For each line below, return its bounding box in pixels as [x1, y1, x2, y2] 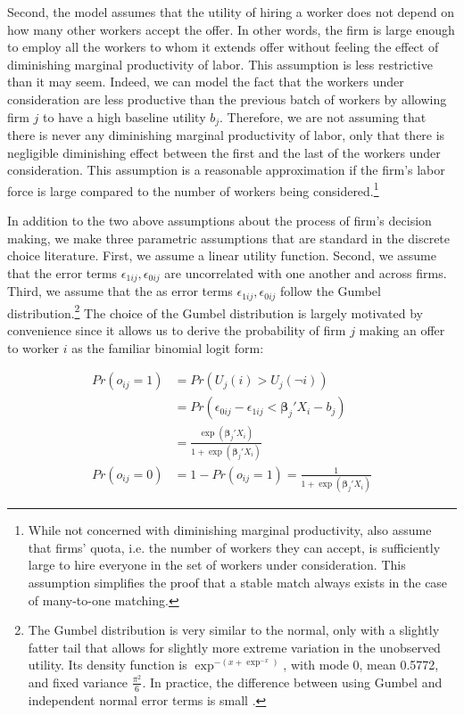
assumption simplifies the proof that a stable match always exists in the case [28, 573, 448, 592]
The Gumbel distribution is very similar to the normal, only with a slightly [28, 620, 440, 639]
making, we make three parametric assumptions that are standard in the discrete [7, 228, 451, 247]
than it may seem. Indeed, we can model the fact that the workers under [7, 72, 404, 91]
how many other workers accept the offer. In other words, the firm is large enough [7, 20, 455, 38]
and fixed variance [28, 672, 128, 691]
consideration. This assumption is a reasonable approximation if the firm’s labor [7, 160, 445, 179]
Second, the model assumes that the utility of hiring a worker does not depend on [7, 3, 454, 21]
